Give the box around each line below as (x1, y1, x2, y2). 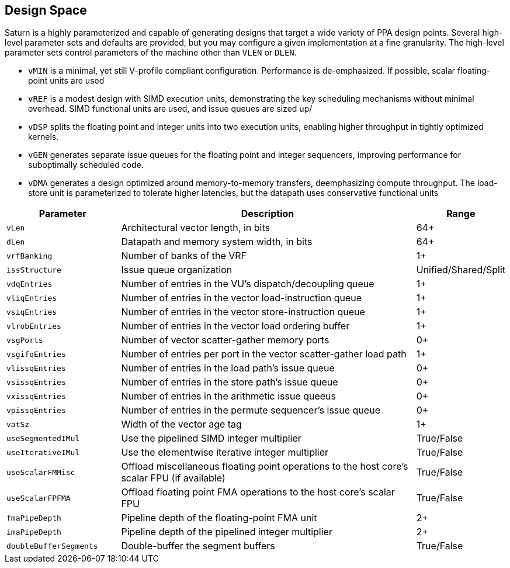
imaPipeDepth (6, 527, 61, 536)
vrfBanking (6, 251, 53, 260)
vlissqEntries (6, 363, 66, 373)
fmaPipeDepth (6, 513, 61, 522)
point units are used (28, 75, 105, 86)
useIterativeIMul (6, 447, 80, 457)
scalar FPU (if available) (121, 472, 225, 484)
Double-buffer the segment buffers (121, 540, 275, 552)
